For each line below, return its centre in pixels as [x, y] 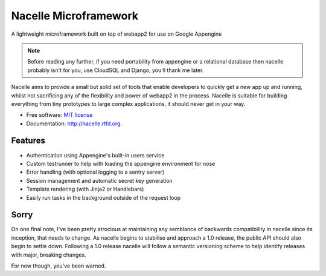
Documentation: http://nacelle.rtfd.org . [74, 123]
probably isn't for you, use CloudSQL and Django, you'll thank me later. [116, 70]
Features [28, 141]
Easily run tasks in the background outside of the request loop [104, 197]
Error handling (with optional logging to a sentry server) [95, 172]
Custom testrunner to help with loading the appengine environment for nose [121, 163]
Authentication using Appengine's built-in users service [95, 155]
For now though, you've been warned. [59, 266]
